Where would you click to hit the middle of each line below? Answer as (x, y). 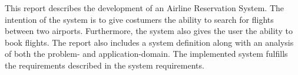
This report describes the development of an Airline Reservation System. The (145, 8)
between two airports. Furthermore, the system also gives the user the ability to (149, 31)
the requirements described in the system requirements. (105, 65)
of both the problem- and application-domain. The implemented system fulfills (146, 54)
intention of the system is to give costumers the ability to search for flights (139, 19)
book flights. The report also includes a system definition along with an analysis (149, 42)
